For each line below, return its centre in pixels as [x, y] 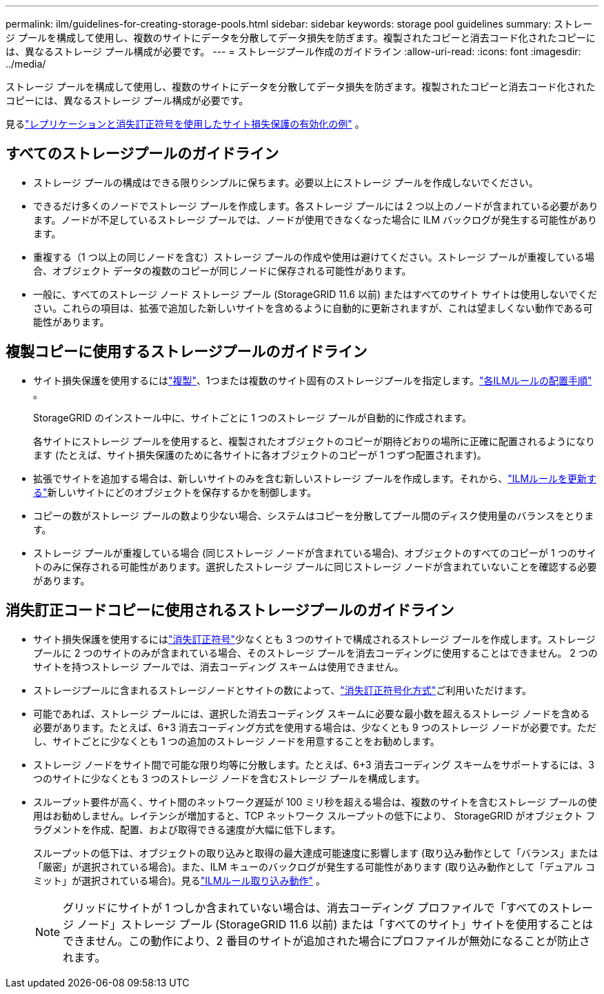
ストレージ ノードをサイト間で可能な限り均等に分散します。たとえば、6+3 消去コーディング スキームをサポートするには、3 [314, 764]
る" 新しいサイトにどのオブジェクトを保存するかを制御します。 [175, 492]
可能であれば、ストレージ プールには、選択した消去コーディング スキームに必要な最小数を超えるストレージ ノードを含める [312, 713]
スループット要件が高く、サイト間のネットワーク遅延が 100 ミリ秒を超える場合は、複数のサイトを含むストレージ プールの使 [315, 802]
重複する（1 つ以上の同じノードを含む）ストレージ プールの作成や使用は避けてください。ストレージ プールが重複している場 [314, 257]
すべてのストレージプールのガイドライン [142, 154]
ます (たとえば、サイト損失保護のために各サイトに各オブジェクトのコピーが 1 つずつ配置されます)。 [260, 455]
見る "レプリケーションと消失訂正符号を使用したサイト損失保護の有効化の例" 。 [185, 124]
